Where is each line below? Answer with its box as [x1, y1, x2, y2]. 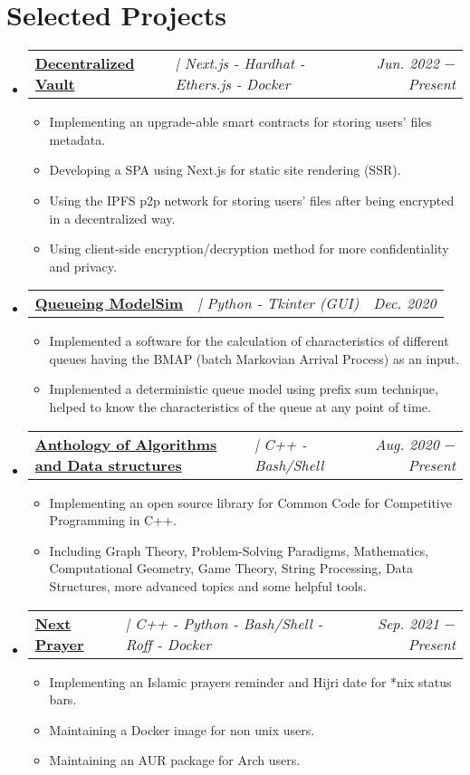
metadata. [49, 129, 106, 148]
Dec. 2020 [373, 292, 436, 314]
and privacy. [49, 256, 117, 275]
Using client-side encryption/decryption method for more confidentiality [49, 239, 449, 258]
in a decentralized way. [49, 208, 176, 227]
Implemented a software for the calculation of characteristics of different [49, 331, 449, 350]
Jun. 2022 [376, 53, 439, 74]
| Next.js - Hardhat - [175, 53, 305, 74]
